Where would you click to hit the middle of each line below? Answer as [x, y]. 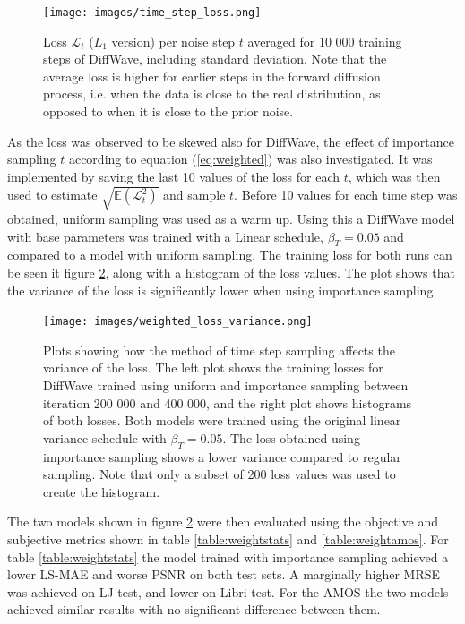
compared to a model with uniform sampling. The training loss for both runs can [230, 255]
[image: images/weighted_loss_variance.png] [178, 322]
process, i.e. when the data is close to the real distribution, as [212, 94]
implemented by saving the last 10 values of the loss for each [173, 176]
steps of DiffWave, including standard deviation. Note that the [215, 59]
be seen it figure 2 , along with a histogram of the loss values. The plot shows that [231, 272]
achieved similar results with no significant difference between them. [194, 609]
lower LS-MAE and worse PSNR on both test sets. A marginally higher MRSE [224, 574]
